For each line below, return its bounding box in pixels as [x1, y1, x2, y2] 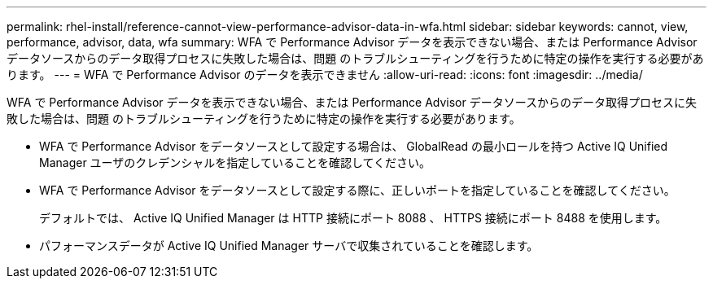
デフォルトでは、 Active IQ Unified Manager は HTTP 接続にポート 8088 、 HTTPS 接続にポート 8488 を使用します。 [39, 211, 667, 225]
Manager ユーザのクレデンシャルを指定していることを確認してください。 [39, 156, 431, 169]
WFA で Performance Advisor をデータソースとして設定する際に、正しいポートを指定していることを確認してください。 [39, 183, 676, 197]
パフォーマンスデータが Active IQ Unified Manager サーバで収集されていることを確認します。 [39, 239, 539, 252]
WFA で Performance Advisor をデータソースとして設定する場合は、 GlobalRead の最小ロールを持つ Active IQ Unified [39, 139, 668, 153]
